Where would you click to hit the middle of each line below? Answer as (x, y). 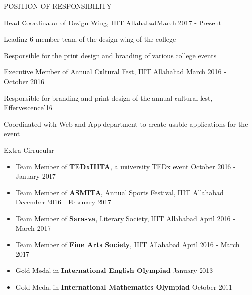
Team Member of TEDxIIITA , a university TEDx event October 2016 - (126, 166)
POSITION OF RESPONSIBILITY (58, 6)
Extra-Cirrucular (29, 149)
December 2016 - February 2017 (63, 202)
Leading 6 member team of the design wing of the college (90, 39)
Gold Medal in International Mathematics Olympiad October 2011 (124, 286)
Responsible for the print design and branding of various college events (110, 55)
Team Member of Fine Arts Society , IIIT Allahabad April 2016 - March (127, 244)
